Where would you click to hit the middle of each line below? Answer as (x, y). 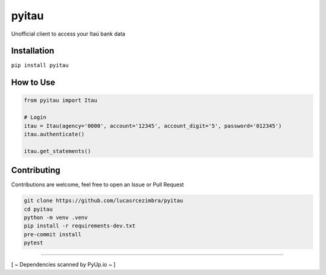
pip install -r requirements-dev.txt (80, 226)
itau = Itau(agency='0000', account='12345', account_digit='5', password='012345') (153, 126)
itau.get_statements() (57, 151)
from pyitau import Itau (61, 100)
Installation (33, 51)
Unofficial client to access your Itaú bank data (68, 34)
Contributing (36, 170)
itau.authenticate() (54, 134)
